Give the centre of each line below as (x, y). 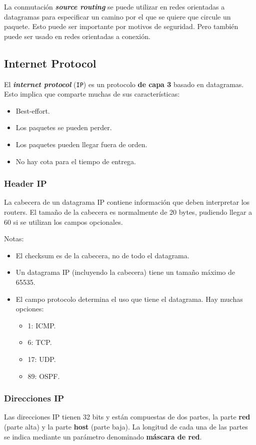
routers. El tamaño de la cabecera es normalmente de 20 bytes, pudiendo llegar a (128, 212)
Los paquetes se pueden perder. (64, 127)
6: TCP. (40, 342)
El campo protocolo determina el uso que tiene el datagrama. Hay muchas (129, 299)
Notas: (14, 239)
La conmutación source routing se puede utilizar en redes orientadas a (114, 7)
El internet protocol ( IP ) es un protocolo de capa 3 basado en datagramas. (124, 84)
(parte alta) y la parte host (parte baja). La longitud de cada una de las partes (126, 426)
